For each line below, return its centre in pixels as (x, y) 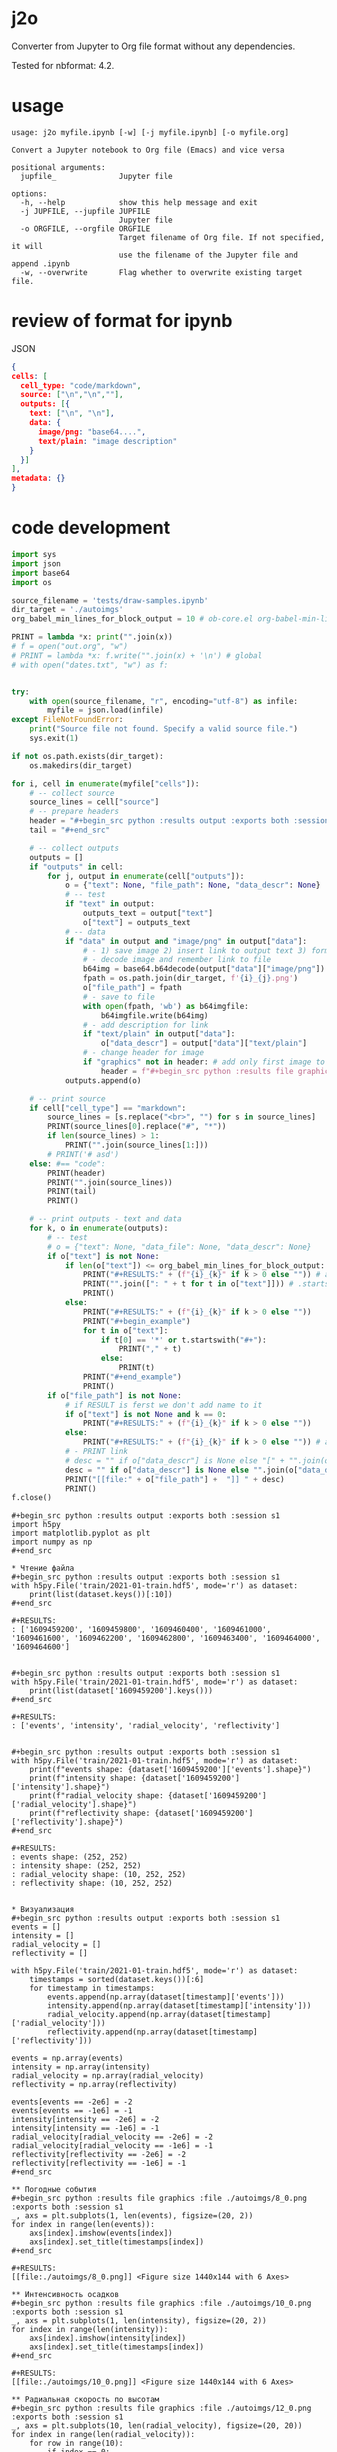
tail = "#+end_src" (70, 830)
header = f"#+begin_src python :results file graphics (217, 1071)
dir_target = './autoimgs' (67, 610)
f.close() (32, 1498)
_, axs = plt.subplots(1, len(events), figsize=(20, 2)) (132, 2216)
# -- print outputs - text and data (106, 1219)
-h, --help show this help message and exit (139, 202)
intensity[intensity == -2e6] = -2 (85, 2120)
